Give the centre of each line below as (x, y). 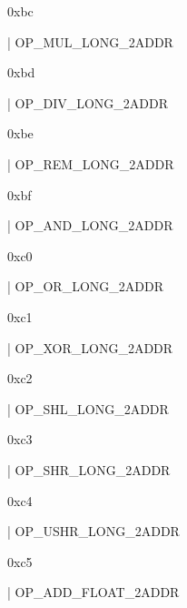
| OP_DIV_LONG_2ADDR (88, 102)
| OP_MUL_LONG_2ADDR (90, 41)
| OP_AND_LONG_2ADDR (90, 225)
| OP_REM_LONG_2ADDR (91, 163)
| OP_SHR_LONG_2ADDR (89, 469)
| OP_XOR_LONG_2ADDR (90, 347)
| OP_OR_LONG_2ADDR (86, 286)
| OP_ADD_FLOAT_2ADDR (93, 592)
